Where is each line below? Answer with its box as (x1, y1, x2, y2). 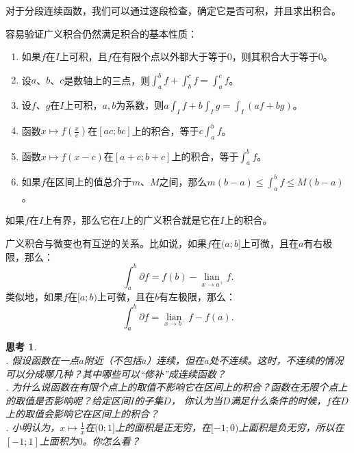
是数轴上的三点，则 (64, 73, 151, 87)
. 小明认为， (5, 419, 60, 434)
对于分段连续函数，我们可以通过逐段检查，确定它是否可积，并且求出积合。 (5, 3, 341, 17)
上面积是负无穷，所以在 (238, 419, 344, 434)
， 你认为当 (170, 393, 223, 407)
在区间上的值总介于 (45, 174, 132, 188)
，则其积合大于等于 (231, 49, 318, 64)
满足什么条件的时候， (230, 393, 327, 407)
